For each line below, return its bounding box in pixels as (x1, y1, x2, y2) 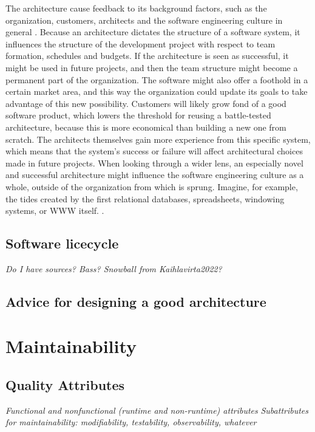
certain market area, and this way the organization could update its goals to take (5, 85, 308, 98)
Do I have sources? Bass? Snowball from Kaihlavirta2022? (5, 262, 222, 275)
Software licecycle (5, 234, 119, 253)
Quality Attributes (5, 375, 125, 394)
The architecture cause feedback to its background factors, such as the (5, 2, 267, 14)
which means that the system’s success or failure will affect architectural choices (5, 145, 303, 157)
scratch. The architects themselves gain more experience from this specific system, (5, 132, 311, 145)
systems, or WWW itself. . (5, 204, 104, 217)
